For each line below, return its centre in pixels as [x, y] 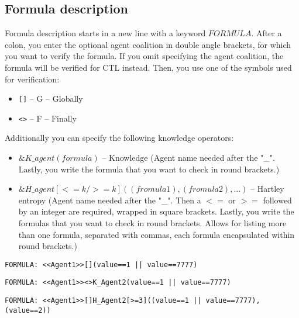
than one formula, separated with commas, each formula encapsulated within [157, 234]
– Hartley [267, 189]
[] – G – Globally [51, 98]
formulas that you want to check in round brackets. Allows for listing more [152, 223]
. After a [267, 33]
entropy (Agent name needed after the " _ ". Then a [110, 200]
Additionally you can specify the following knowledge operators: [119, 138]
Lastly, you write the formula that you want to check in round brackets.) [149, 169]
